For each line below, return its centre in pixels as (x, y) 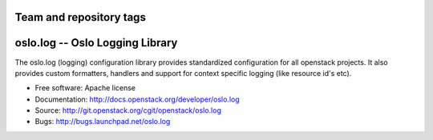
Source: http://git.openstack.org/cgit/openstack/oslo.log (128, 110)
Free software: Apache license (85, 88)
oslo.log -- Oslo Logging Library (96, 43)
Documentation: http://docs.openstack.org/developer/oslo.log (137, 99)
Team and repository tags (80, 17)
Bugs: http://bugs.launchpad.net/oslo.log (103, 122)
